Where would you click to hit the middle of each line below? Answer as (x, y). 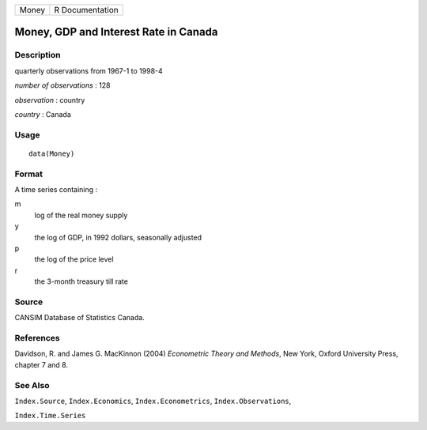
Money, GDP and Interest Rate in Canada (116, 32)
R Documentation (86, 10)
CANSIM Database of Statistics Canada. (80, 318)
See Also (32, 385)
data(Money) (52, 153)
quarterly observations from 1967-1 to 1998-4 (89, 70)
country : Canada (43, 114)
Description (38, 55)
